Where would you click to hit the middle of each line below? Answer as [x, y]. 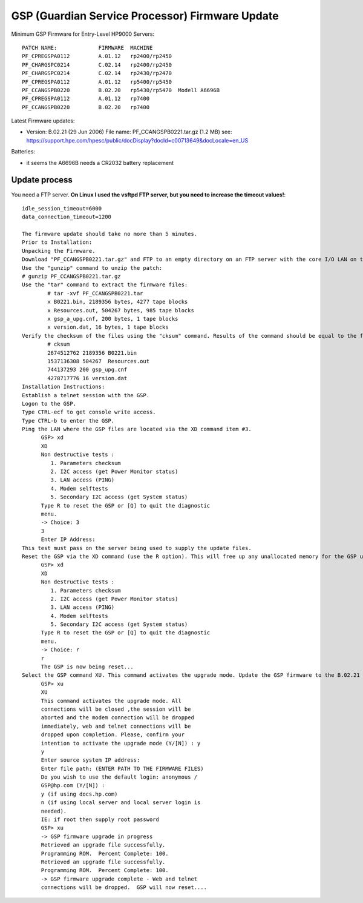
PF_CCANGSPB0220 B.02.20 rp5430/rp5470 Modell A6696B [121, 90]
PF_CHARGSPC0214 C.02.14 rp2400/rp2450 [97, 65]
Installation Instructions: [64, 387]
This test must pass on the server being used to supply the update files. [137, 548]
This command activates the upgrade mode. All [111, 701]
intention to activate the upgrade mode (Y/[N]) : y [121, 743]
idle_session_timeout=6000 [62, 208]
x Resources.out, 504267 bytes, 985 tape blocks [121, 310]
